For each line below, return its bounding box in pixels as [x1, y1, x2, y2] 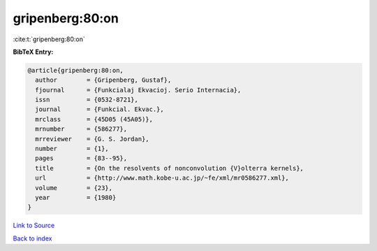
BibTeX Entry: [13, 48, 54, 56]
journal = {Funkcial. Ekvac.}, [35, 106, 164, 113]
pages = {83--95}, [35, 155, 128, 162]
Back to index [13, 234, 52, 243]
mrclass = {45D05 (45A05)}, [35, 115, 154, 123]
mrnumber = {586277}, [35, 125, 128, 133]
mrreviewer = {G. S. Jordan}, [35, 135, 149, 143]
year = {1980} [35, 194, 117, 201]
